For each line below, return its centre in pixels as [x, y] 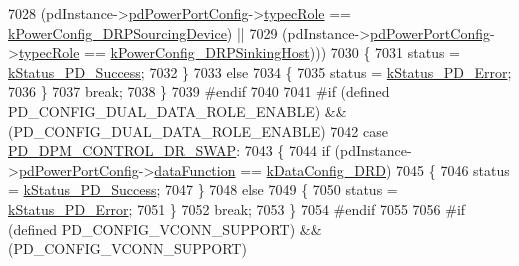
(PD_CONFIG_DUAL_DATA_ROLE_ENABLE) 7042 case [198, 130]
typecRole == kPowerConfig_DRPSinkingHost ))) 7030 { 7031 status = [239, 52]
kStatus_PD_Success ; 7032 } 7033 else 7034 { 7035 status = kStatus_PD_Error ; [260, 71]
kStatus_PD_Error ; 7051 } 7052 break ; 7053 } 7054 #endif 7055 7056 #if [237, 208]
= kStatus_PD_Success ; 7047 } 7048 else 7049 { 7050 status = [203, 189]
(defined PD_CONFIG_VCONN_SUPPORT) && [165, 228]
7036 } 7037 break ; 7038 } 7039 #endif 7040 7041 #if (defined [199, 91]
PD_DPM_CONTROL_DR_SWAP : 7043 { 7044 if [169, 150]
